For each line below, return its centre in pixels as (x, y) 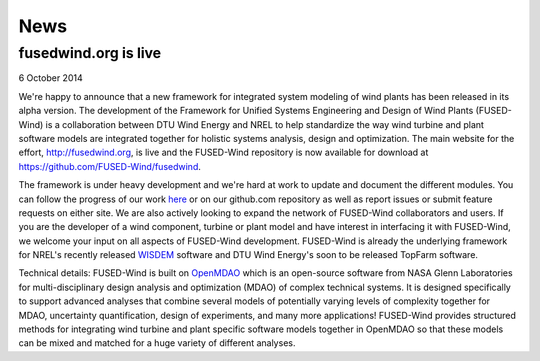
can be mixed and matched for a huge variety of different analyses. (157, 343)
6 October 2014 (51, 78)
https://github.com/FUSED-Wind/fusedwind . (110, 166)
